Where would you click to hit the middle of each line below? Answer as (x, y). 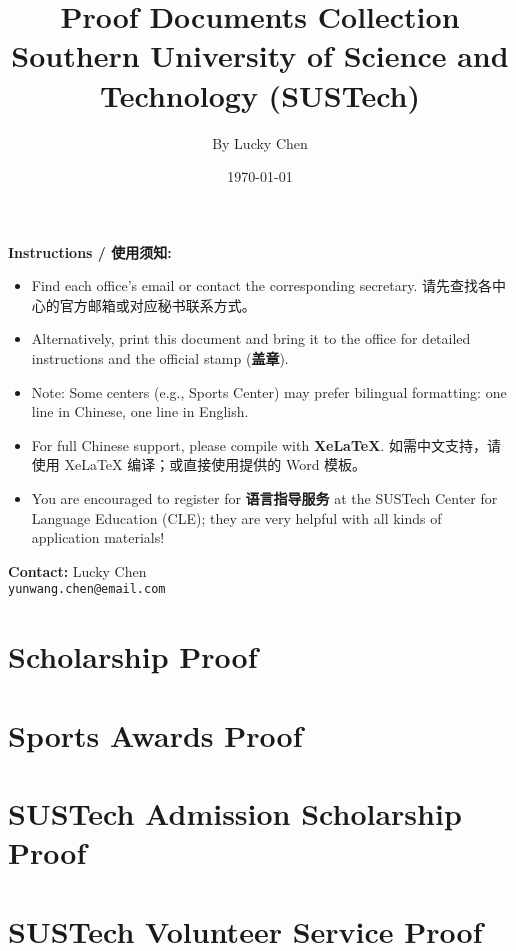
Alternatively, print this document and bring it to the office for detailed (251, 338)
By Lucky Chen (260, 142)
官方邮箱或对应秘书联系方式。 (157, 304)
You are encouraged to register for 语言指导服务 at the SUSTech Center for (264, 498)
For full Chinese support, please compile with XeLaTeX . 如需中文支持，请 (266, 444)
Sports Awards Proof (155, 734)
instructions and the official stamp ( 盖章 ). (160, 358)
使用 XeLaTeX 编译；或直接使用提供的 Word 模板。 (199, 464)
